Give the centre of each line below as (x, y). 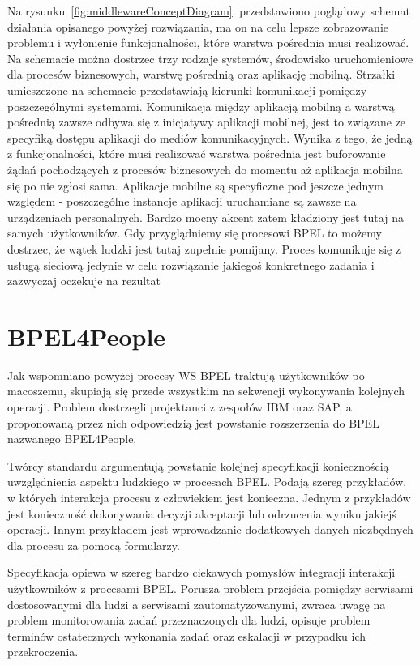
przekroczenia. (43, 652)
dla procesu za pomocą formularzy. (94, 545)
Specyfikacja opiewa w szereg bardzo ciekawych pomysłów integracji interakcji (201, 572)
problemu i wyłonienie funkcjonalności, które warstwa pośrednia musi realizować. (208, 43)
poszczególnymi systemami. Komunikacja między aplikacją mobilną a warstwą (201, 106)
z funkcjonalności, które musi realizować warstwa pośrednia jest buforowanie (197, 153)
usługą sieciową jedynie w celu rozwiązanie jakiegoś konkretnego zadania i (191, 264)
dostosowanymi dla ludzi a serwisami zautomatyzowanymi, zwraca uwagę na (197, 604)
